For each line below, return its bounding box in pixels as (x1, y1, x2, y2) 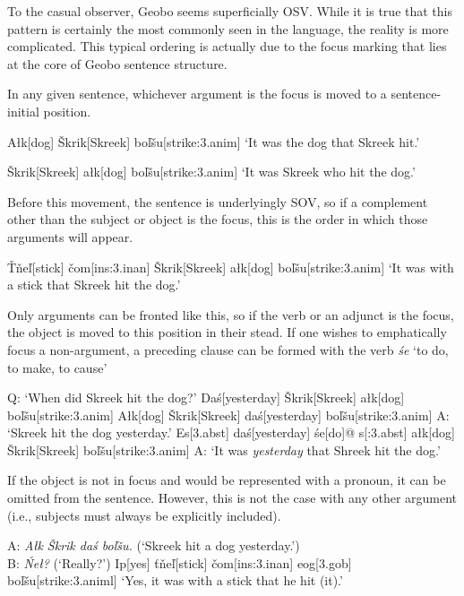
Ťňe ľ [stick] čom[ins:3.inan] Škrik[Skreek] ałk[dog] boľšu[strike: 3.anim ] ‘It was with (7, 257, 454, 276)
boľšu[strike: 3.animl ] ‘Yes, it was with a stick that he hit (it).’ (7, 571, 343, 590)
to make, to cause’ (7, 358, 107, 376)
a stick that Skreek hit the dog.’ (7, 275, 181, 294)
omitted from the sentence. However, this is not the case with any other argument (7, 488, 458, 507)
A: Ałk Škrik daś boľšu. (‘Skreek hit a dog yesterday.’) (7, 536, 300, 555)
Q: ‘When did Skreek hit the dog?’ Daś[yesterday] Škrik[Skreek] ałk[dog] (7, 388, 405, 407)
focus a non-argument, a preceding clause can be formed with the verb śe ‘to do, (7, 340, 449, 358)
